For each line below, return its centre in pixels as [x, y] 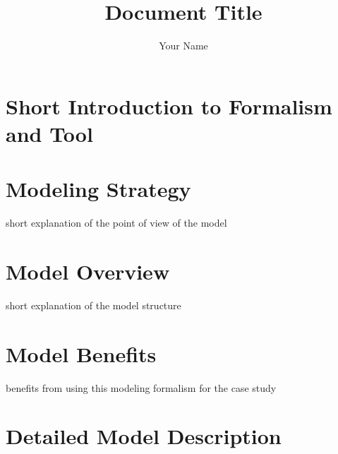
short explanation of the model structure [93, 305]
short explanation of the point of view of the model [116, 223]
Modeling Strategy [98, 189]
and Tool [49, 133]
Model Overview [88, 271]
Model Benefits [81, 353]
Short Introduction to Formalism [169, 106]
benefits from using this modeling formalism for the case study [141, 387]
